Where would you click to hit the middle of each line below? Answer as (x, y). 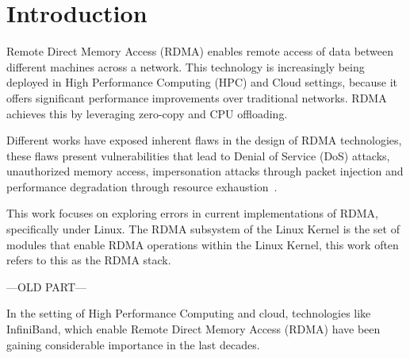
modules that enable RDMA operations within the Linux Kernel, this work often (203, 244)
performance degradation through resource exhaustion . (142, 186)
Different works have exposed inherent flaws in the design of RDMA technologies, (204, 140)
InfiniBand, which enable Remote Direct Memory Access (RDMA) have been (194, 329)
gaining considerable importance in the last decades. (133, 344)
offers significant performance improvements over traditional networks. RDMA (197, 97)
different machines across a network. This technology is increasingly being (186, 66)
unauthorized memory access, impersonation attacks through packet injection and (205, 171)
